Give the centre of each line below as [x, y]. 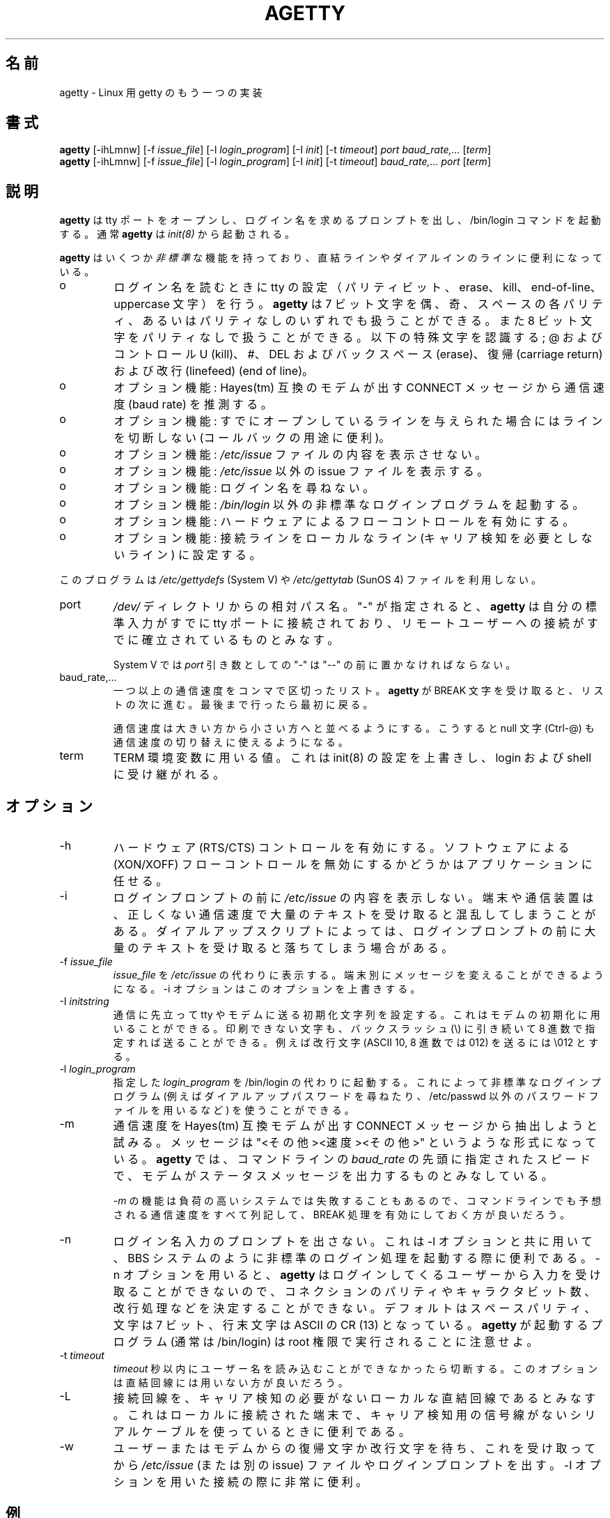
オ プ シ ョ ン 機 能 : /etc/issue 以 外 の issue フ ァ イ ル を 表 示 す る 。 [301, 472]
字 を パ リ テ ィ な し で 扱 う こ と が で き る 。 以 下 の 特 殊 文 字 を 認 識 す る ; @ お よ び [358, 338]
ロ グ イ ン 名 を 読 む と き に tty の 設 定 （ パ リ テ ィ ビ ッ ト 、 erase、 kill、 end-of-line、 [358, 287]
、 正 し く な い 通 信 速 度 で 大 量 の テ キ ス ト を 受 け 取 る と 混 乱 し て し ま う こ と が [354, 915]
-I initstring [84, 1002]
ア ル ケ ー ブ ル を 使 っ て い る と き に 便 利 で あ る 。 [261, 1432]
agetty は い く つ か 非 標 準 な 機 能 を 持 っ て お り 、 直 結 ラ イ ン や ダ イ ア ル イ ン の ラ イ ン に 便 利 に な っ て [331, 258]
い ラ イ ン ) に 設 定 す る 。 [187, 555]
